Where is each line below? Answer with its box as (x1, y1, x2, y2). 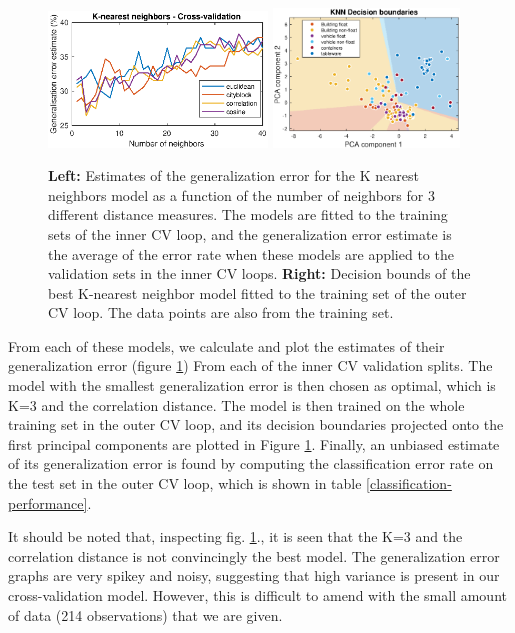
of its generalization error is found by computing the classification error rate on (8, 453, 494, 474)
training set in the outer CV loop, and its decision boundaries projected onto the (8, 414, 504, 435)
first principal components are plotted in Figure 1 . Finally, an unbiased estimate (8, 433, 500, 454)
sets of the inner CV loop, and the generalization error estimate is (48, 223, 452, 244)
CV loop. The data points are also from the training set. (48, 302, 394, 323)
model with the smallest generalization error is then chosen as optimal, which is (8, 375, 496, 396)
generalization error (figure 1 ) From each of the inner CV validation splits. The (8, 355, 493, 376)
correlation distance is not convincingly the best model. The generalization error (8, 545, 500, 566)
